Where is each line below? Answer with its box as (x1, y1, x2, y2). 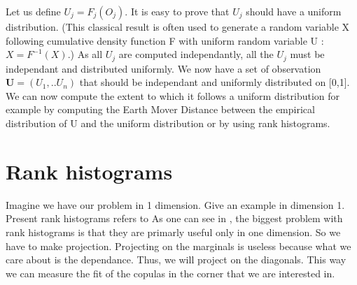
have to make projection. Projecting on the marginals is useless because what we (6, 238, 351, 253)
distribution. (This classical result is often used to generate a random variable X (6, 20, 350, 34)
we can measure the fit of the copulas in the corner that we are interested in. (6, 265, 335, 280)
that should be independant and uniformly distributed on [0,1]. (79, 75, 350, 89)
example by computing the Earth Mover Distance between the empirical (6, 102, 315, 117)
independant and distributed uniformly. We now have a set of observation (6, 61, 321, 75)
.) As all (67, 47, 103, 61)
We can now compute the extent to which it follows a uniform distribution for (6, 88, 340, 103)
